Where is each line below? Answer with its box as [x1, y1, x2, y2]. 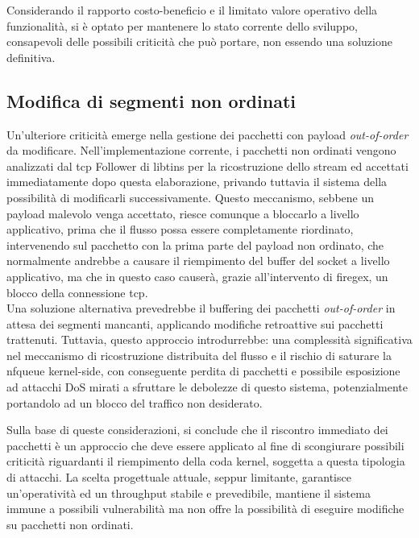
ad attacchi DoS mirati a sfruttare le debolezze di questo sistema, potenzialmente [6, 379, 408, 395]
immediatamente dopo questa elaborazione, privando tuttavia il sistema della [6, 173, 388, 190]
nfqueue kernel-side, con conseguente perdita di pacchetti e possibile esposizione [6, 362, 400, 379]
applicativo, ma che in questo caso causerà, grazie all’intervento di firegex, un [6, 267, 388, 284]
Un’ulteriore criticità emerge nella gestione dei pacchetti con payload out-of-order [6, 126, 409, 143]
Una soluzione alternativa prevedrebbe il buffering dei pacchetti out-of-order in [6, 300, 396, 317]
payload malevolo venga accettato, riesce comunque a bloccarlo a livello [6, 205, 359, 221]
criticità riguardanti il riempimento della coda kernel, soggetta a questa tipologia [6, 453, 405, 470]
